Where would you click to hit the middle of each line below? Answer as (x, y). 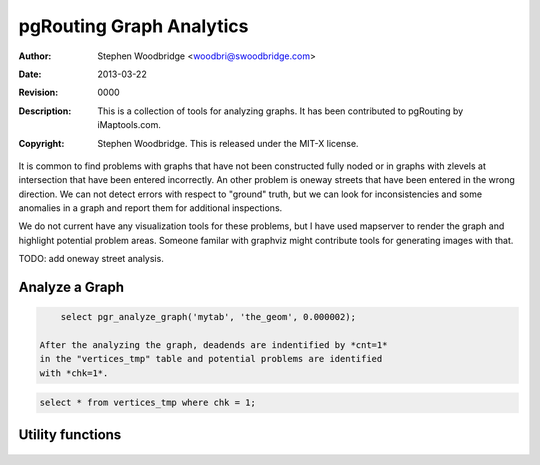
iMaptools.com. (129, 125)
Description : (45, 111)
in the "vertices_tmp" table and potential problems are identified (211, 359)
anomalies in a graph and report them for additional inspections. (150, 208)
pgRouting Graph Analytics (133, 26)
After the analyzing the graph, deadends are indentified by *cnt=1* (213, 345)
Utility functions (70, 434)
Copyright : (41, 143)
